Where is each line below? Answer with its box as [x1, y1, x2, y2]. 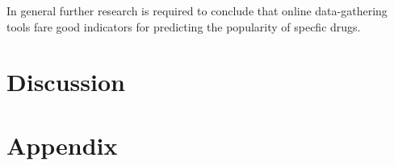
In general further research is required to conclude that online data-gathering [6, 2, 388, 19]
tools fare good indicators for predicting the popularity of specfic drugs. [6, 18, 361, 35]
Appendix [6, 128, 118, 161]
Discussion [6, 65, 125, 98]
